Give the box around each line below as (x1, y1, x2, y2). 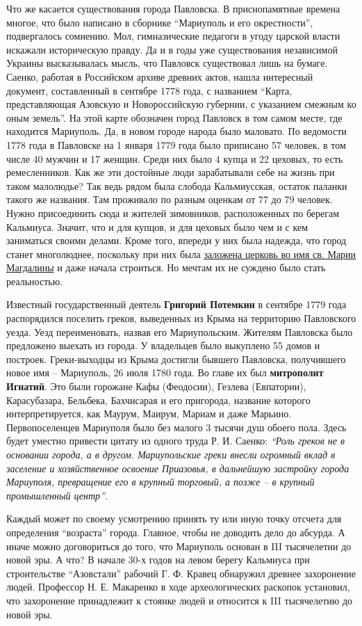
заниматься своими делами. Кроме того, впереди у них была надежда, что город (6, 233, 347, 248)
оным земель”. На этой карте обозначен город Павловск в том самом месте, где (6, 110, 343, 125)
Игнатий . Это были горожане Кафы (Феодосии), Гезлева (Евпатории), (6, 379, 306, 394)
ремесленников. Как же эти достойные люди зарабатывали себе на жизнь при (6, 165, 335, 179)
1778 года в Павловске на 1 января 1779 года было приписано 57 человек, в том (6, 137, 346, 152)
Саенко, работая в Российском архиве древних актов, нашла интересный (6, 69, 313, 83)
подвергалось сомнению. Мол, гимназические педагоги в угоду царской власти (6, 29, 340, 43)
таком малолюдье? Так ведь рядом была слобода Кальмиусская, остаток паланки (6, 178, 347, 193)
